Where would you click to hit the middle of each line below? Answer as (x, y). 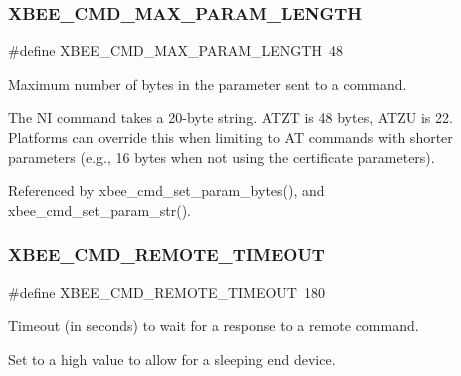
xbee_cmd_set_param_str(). (100, 209)
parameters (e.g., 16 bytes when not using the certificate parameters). (221, 156)
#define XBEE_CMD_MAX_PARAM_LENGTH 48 (175, 50)
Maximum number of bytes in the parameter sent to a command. (207, 83)
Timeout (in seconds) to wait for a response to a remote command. (213, 325)
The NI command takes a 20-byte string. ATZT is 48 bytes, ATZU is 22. (230, 117)
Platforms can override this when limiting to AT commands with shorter (230, 137)
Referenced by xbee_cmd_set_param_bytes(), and (166, 190)
